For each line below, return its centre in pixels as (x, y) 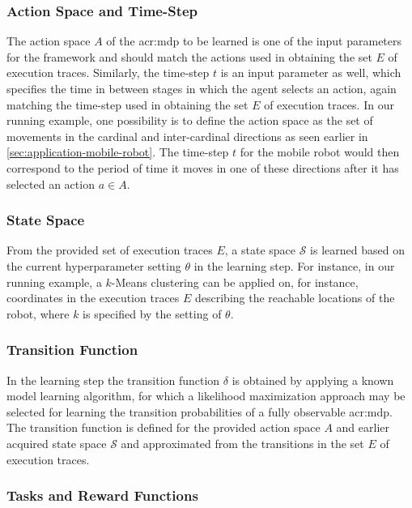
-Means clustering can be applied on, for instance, (235, 282)
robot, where (38, 313)
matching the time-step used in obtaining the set (127, 104)
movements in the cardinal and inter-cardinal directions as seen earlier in (187, 136)
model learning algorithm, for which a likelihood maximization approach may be (206, 396)
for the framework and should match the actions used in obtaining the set (189, 56)
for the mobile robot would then (320, 152)
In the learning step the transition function (113, 380)
